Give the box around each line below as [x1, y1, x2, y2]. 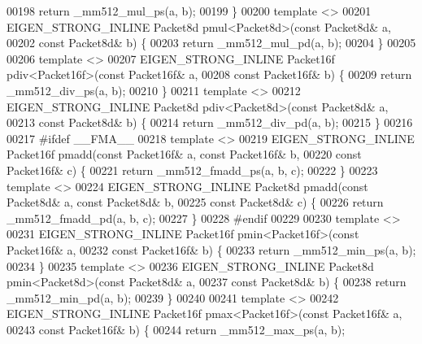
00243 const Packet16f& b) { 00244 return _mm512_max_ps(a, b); [7, 320, 346, 337]
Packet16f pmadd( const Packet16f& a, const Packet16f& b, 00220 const [7, 146, 362, 163]
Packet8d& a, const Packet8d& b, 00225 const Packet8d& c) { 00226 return [7, 194, 384, 211]
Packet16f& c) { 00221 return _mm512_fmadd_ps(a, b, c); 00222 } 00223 [7, 161, 378, 178]
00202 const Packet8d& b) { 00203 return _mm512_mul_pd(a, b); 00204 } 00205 [7, 34, 416, 51]
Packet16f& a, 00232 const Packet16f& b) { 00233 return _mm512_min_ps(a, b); [7, 241, 416, 258]
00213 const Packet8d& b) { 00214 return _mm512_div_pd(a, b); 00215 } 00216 [7, 114, 413, 131]
